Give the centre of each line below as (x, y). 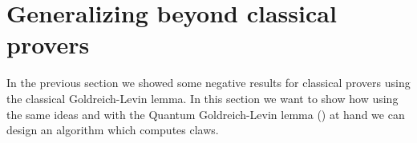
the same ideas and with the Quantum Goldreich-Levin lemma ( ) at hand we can (206, 114)
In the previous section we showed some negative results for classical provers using (208, 83)
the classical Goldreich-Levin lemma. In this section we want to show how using (202, 98)
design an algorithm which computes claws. (113, 130)
